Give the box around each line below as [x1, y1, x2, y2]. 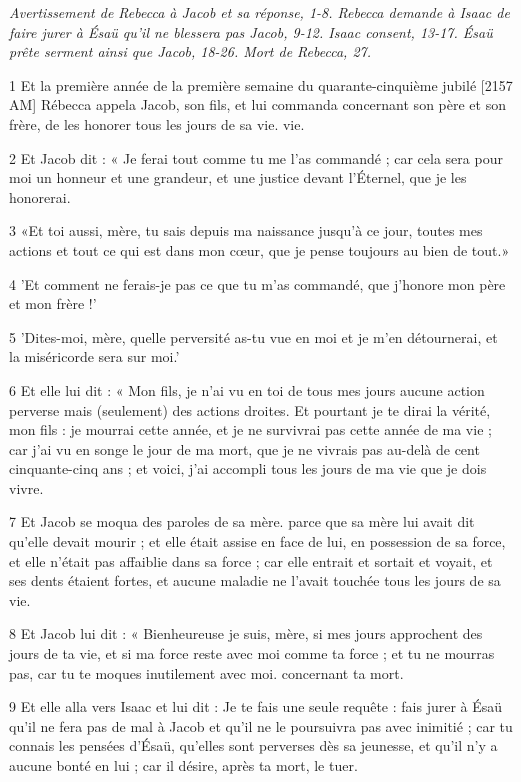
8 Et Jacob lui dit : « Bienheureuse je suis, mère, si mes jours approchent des [9, 623, 483, 644]
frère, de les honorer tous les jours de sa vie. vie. [9, 113, 305, 134]
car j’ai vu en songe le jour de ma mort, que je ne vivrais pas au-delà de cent [9, 438, 480, 459]
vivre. [9, 477, 44, 498]
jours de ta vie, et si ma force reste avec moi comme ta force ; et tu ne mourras [9, 643, 495, 664]
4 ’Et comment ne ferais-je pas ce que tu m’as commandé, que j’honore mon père [9, 273, 506, 294]
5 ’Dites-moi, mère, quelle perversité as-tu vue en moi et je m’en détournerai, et [9, 326, 498, 347]
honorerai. [9, 186, 71, 207]
